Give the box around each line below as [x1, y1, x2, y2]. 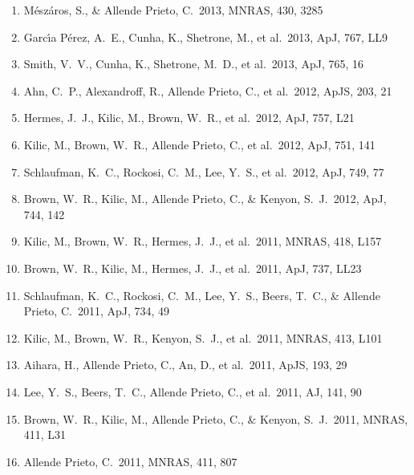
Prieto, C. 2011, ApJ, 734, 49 [23, 302, 170, 319]
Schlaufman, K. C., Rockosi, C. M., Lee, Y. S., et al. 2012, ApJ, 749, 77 [23, 163, 384, 180]
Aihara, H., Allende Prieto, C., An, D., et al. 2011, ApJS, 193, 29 [23, 356, 347, 373]
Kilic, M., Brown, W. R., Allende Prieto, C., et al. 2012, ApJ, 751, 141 [23, 136, 375, 152]
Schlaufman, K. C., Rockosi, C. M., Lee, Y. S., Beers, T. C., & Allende [23, 286, 380, 303]
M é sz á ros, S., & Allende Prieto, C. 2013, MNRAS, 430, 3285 [23, 2, 323, 18]
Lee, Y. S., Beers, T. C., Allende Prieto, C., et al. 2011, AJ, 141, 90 [23, 383, 362, 400]
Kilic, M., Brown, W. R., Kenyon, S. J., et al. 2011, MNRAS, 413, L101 [23, 329, 383, 346]
